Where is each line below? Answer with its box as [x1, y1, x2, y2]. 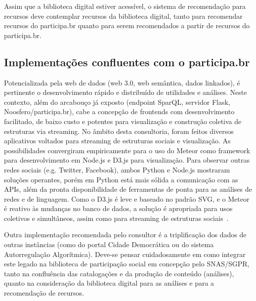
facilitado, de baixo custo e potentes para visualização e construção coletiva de [4, 116, 242, 126]
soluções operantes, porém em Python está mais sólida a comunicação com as [4, 174, 238, 184]
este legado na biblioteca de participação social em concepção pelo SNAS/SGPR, [4, 258, 250, 269]
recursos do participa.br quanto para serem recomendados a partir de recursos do [4, 20, 250, 31]
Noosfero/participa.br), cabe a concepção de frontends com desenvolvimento [4, 106, 235, 117]
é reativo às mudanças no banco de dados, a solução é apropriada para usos [4, 203, 233, 214]
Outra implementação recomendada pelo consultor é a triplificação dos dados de [4, 229, 247, 240]
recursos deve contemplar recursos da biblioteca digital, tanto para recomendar [4, 10, 243, 21]
